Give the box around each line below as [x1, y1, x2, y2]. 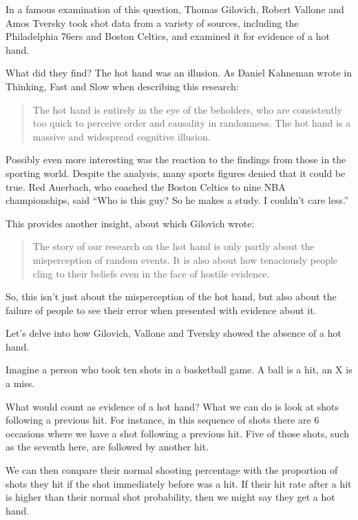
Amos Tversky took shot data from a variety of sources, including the [6, 15, 299, 30]
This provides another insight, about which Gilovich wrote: [6, 216, 255, 230]
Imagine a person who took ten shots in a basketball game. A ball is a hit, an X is [6, 362, 352, 377]
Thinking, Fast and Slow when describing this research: [6, 79, 239, 93]
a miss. [6, 376, 35, 391]
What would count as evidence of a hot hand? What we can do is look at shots [6, 399, 339, 413]
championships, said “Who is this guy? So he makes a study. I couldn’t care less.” [6, 193, 349, 207]
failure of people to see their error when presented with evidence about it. [6, 302, 317, 317]
